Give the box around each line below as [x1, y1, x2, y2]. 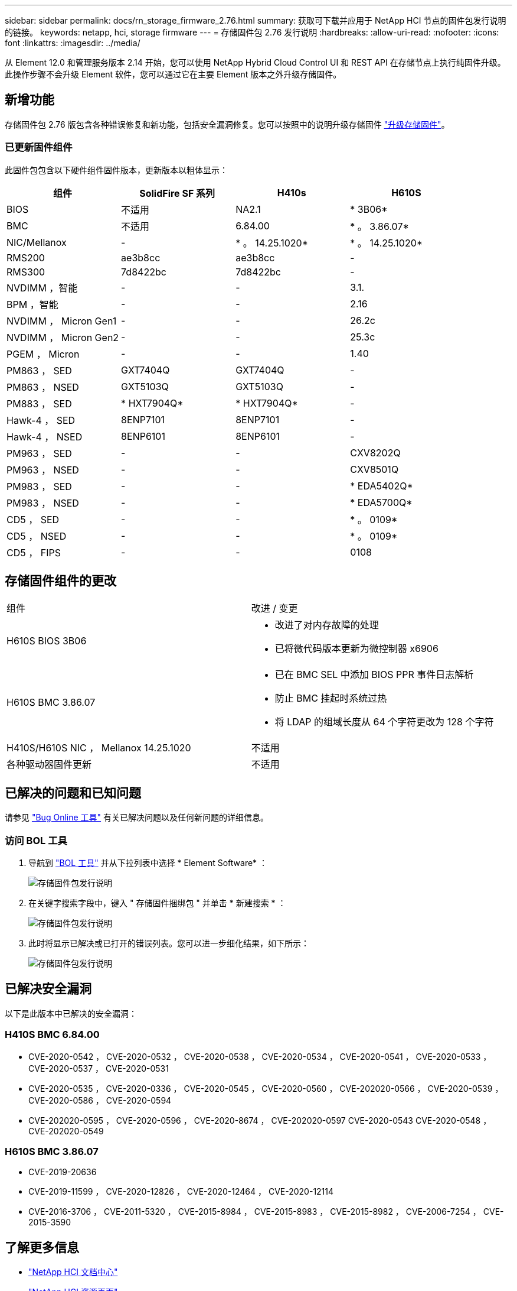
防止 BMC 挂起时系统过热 [274, 692, 387, 705]
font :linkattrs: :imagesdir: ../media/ [5, 38, 140, 48]
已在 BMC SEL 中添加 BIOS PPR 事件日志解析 [274, 669, 474, 681]
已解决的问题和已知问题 [5, 785, 141, 800]
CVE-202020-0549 [28, 1125, 104, 1136]
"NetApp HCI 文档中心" [28, 1267, 118, 1277]
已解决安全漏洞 [5, 981, 91, 997]
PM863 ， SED [6, 364, 72, 377]
